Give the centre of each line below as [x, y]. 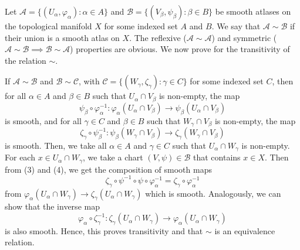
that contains [217, 157]
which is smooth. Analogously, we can [213, 193]
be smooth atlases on [253, 11]
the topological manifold [48, 26]
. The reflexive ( [158, 37]
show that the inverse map [52, 206]
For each [20, 157]
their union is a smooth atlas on [62, 37]
